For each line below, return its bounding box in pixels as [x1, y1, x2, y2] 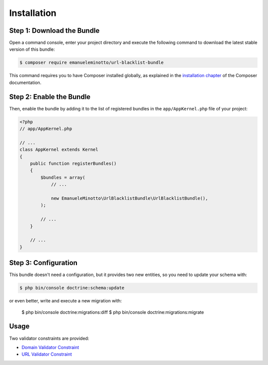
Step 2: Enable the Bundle [9, 92, 91, 101]
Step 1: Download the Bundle [9, 26, 100, 35]
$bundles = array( [40, 175, 85, 180]
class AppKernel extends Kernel [19, 147, 99, 153]
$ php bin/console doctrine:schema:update [19, 285, 125, 291]
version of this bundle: [9, 46, 55, 52]
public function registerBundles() [30, 161, 117, 167]
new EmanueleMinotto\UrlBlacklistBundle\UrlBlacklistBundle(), [51, 195, 208, 201]
